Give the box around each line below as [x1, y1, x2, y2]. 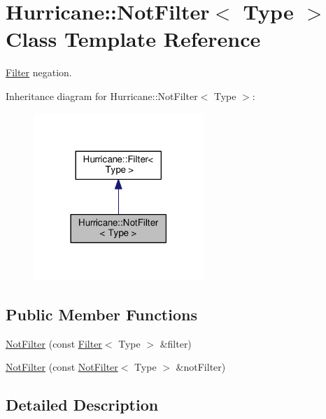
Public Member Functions [6, 303, 197, 325]
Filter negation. [6, 65, 72, 80]
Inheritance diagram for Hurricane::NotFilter [6, 88, 198, 103]
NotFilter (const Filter [6, 336, 102, 350]
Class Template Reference [6, 24, 261, 53]
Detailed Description [6, 394, 159, 416]
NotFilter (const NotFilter [6, 360, 118, 374]
